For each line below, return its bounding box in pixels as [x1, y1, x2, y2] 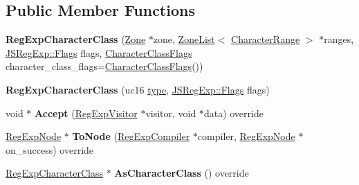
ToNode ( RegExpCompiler [72, 129, 190, 143]
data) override [203, 105, 264, 120]
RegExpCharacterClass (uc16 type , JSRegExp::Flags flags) [6, 82, 270, 96]
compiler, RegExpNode [197, 129, 295, 143]
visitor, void [145, 105, 196, 120]
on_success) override [6, 142, 94, 157]
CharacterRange [231, 32, 300, 46]
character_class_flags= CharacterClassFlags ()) [6, 59, 203, 73]
